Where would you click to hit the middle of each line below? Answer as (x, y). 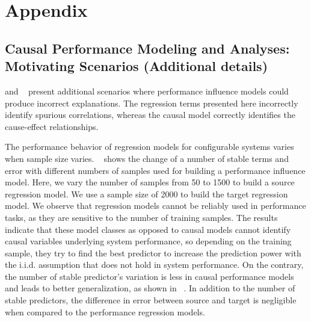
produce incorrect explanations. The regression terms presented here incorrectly (152, 103)
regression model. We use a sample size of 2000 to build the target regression (146, 194)
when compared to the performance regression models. (105, 311)
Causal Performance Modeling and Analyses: (147, 48)
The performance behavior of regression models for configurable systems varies (149, 147)
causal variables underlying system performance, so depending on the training (148, 241)
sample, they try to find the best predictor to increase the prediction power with (153, 252)
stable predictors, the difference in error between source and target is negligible (151, 300)
